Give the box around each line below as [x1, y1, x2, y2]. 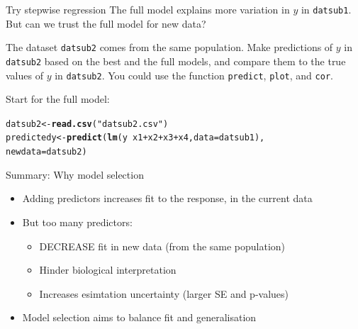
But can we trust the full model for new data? [6, 16, 206, 30]
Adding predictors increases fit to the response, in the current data [22, 191, 313, 206]
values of [6, 67, 43, 82]
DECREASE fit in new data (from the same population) [39, 238, 286, 253]
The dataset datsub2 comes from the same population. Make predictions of [6, 40, 333, 55]
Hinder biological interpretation [39, 262, 177, 277]
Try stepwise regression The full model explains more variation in [6, 2, 290, 16]
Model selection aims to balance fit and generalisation [22, 310, 257, 325]
